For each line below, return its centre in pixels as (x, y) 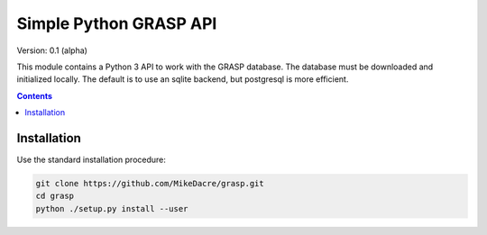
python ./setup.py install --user (112, 208)
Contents (35, 95)
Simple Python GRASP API (117, 23)
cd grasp (55, 196)
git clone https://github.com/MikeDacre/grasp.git (150, 183)
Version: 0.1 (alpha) (52, 50)
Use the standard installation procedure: (92, 160)
